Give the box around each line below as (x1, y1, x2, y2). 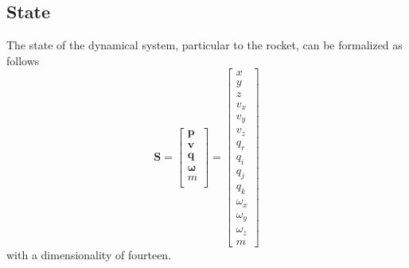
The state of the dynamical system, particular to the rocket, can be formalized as (6, 37, 403, 53)
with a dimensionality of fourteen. (6, 246, 172, 262)
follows (6, 52, 40, 68)
